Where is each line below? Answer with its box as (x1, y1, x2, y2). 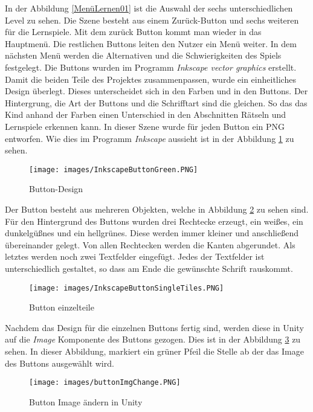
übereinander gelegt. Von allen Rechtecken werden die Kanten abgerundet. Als (5, 238, 295, 251)
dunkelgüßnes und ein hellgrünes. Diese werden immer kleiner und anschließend (5, 227, 299, 239)
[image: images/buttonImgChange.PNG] (29, 378, 181, 387)
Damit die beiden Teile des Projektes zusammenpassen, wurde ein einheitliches (5, 72, 296, 85)
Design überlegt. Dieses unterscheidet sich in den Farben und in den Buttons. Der (5, 85, 308, 97)
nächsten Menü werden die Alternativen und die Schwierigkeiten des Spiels (5, 49, 282, 62)
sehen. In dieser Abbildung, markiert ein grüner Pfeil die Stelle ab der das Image (5, 344, 304, 357)
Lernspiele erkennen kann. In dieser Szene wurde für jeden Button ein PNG (5, 120, 285, 132)
